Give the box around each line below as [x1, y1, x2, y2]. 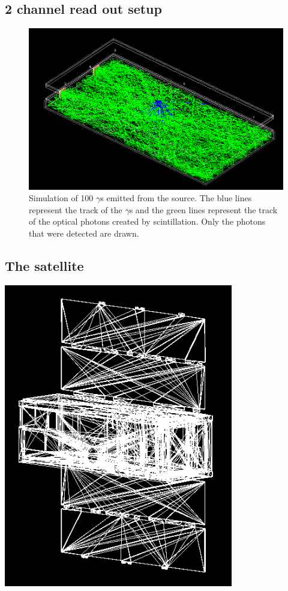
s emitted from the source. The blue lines [100, 192, 252, 204]
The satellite [5, 256, 84, 274]
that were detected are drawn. [29, 226, 139, 239]
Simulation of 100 [29, 192, 94, 204]
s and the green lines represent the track [129, 203, 278, 216]
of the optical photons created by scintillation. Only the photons [29, 215, 266, 228]
